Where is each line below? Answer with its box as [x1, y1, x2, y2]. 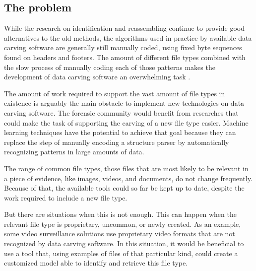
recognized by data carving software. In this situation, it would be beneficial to [4, 238, 244, 249]
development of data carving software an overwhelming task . [4, 71, 191, 82]
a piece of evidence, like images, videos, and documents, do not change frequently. [4, 173, 253, 183]
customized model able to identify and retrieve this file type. [4, 258, 188, 268]
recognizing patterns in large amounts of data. [4, 146, 144, 157]
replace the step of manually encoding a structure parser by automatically [4, 136, 229, 147]
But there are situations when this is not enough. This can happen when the [4, 209, 237, 219]
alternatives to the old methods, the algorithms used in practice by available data [4, 32, 252, 43]
